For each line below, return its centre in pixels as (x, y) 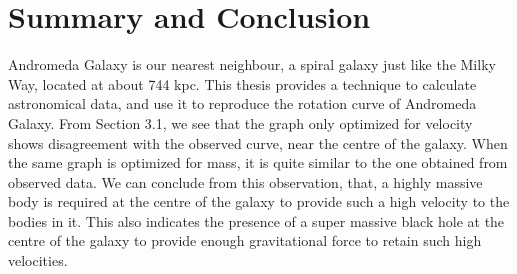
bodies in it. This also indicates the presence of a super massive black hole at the (256, 220)
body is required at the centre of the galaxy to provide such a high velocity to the (259, 201)
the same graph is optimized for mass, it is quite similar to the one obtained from (258, 162)
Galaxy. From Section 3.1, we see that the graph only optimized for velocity (240, 122)
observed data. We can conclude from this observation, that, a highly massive (245, 181)
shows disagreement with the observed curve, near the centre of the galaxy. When (258, 142)
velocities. (38, 260)
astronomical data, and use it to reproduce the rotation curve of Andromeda (242, 103)
